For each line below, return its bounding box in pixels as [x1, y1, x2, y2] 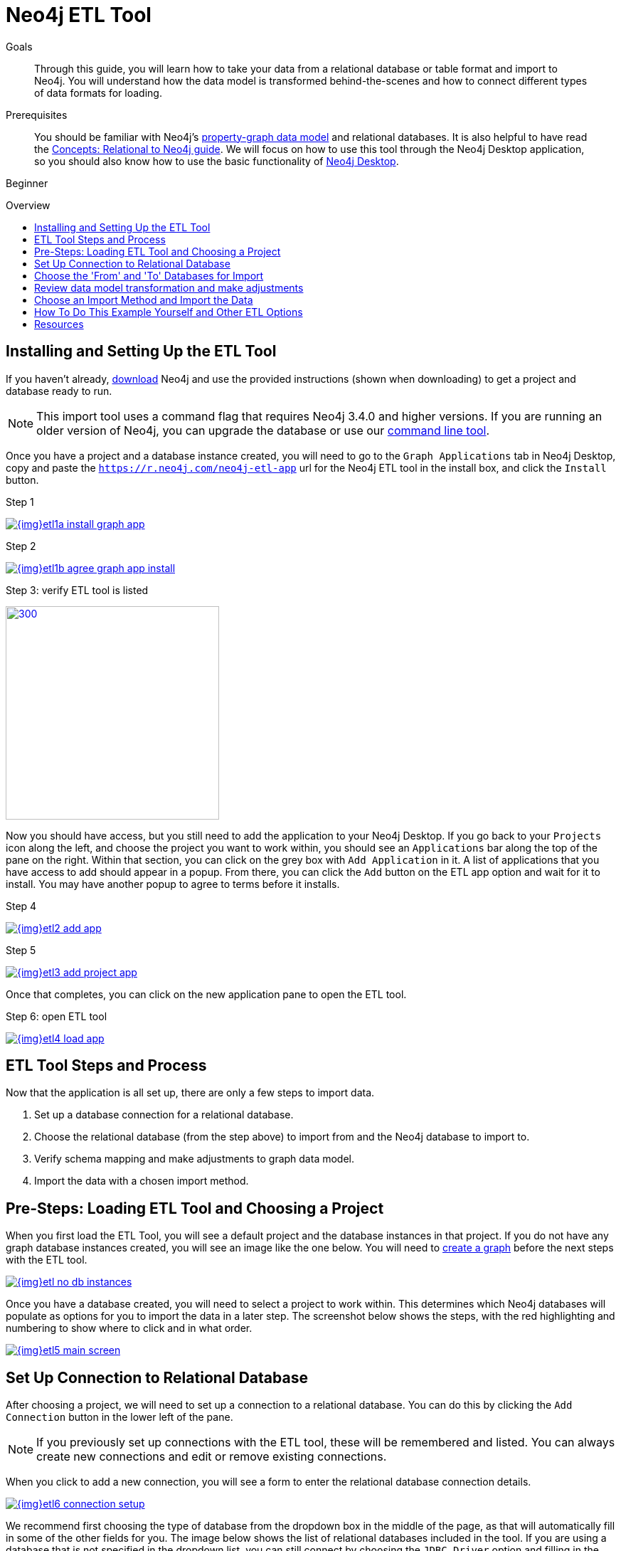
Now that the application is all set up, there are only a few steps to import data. [6, 1086, 375, 1099]
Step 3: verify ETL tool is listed [6, 583, 149, 596]
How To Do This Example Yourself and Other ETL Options [34, 305, 303, 318]
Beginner [6, 176, 48, 189]
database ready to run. [6, 384, 112, 397]
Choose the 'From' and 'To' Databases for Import [34, 269, 264, 282]
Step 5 [6, 943, 36, 956]
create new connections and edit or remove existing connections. [36, 1449, 387, 1464]
